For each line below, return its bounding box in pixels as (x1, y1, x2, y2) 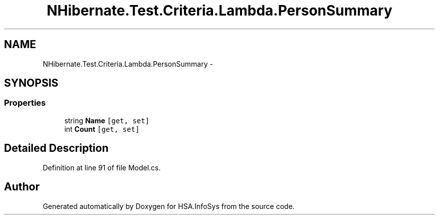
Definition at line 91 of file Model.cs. (43, 163, 161, 172)
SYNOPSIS (4, 77, 59, 90)
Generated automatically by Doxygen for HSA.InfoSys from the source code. (43, 201, 295, 210)
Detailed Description (4, 142, 109, 155)
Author (4, 180, 40, 193)
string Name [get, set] (64, 116, 150, 125)
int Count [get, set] (64, 124, 140, 133)
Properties (4, 98, 46, 108)
